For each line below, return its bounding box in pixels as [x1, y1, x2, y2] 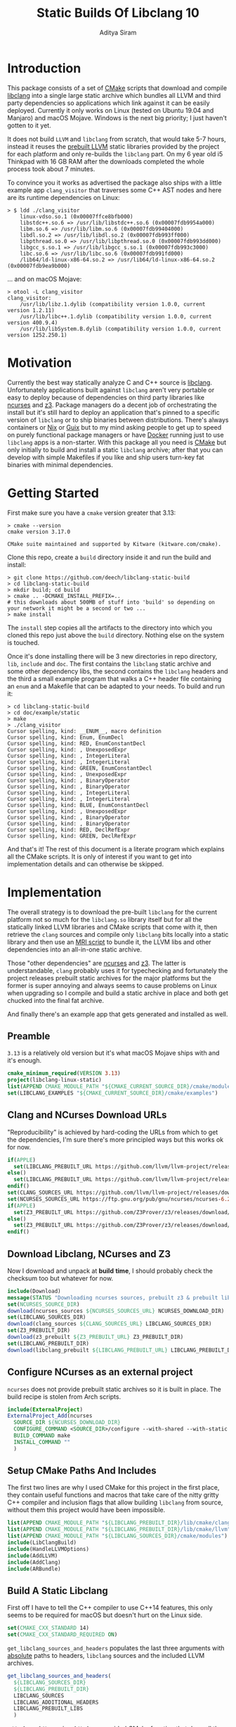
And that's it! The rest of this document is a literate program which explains [7, 844, 225, 853]
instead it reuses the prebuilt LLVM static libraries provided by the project [7, 142, 220, 151]
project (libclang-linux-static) [7, 1076, 102, 1084]
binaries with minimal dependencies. [7, 460, 114, 469]
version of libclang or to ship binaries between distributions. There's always [7, 416, 229, 424]
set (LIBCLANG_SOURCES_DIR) [7, 1314, 86, 1321]
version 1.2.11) [7, 306, 55, 314]
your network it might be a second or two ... [7, 604, 146, 612]
